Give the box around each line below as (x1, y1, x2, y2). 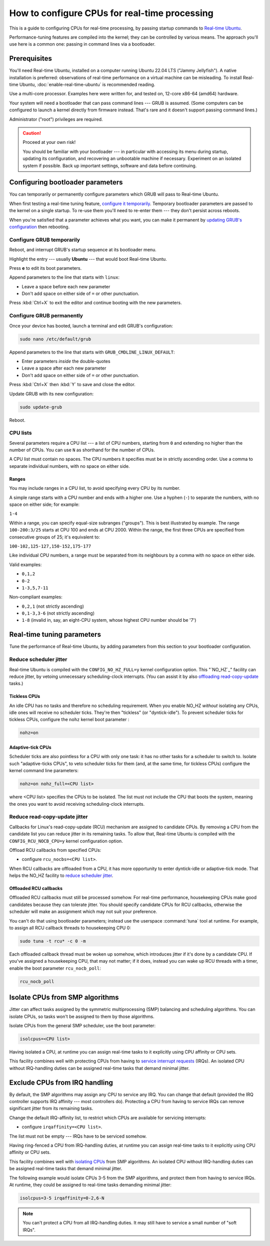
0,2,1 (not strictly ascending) (21, 603, 84, 609)
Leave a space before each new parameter (21, 283, 110, 289)
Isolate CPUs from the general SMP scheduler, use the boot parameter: (9, 1023, 156, 1029)
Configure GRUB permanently (9, 312, 83, 319)
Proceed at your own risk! (22, 139, 76, 145)
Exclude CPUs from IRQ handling (9, 1078, 113, 1087)
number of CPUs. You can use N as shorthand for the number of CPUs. (9, 447, 155, 453)
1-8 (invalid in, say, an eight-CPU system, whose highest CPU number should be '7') (21, 617, 196, 623)
